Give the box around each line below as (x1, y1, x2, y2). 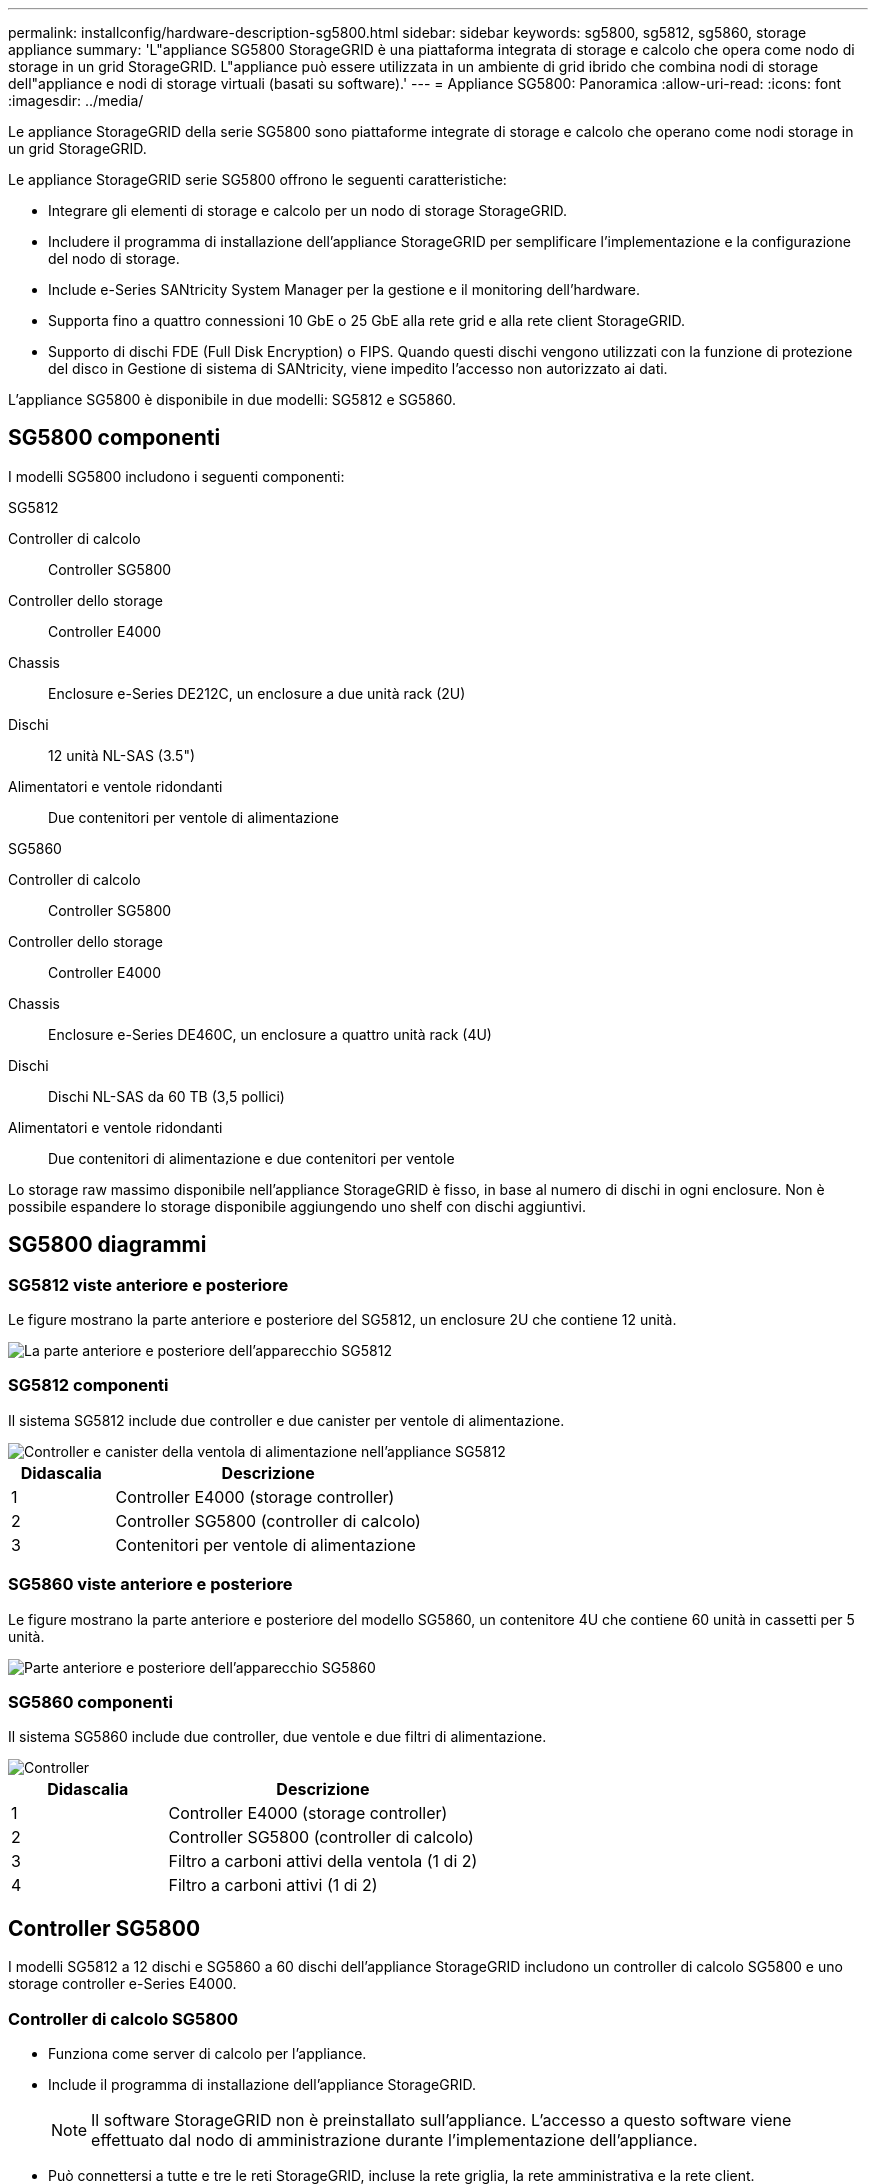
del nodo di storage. (48, 250, 180, 267)
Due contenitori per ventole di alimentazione (48, 808, 339, 826)
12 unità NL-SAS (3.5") (48, 746, 196, 764)
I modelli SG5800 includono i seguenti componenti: (8, 467, 345, 485)
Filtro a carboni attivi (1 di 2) (168, 1875, 378, 1896)
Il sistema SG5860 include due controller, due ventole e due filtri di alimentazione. (8, 1728, 547, 1746)
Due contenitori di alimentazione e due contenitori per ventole (48, 1149, 455, 1167)
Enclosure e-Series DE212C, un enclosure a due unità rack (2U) (48, 684, 466, 702)
